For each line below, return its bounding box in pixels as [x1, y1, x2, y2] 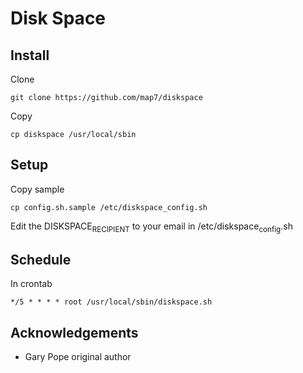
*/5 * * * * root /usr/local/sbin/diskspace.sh [10, 297, 213, 307]
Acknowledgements [10, 324, 139, 341]
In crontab [10, 278, 53, 290]
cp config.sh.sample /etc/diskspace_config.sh [10, 202, 208, 212]
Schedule [10, 252, 72, 268]
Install [10, 47, 50, 64]
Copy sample [10, 183, 65, 195]
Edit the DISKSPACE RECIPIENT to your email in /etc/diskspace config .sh [10, 220, 293, 234]
